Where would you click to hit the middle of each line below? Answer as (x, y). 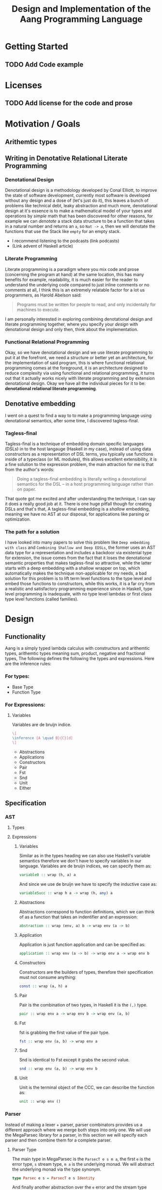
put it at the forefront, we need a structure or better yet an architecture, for (79, 358)
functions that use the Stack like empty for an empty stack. (63, 231)
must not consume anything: (48, 977)
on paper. (26, 489)
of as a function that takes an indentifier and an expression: (78, 917)
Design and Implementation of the (81, 9)
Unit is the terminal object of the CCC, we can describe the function (87, 1088)
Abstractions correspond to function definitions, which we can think (87, 912)
